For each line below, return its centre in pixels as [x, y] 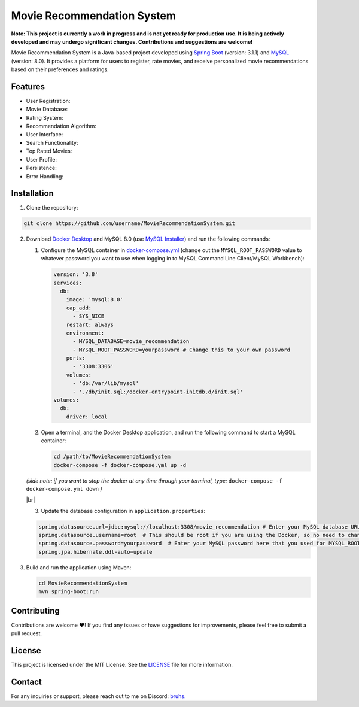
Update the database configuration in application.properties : [123, 511]
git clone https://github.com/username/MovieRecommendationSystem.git [130, 224]
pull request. [26, 633]
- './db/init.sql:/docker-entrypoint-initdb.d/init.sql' [158, 392]
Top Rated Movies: [49, 151]
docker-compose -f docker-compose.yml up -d [120, 465]
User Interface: [45, 134]
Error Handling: [45, 176]
